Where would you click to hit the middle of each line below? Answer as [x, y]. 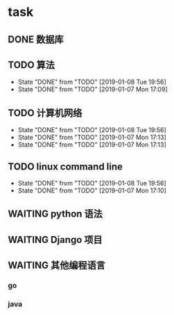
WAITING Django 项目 [55, 240]
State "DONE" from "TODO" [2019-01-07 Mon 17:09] [93, 89]
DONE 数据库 [36, 39]
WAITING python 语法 [55, 214]
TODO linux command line [66, 166]
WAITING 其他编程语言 [57, 265]
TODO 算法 [31, 65]
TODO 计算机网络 [45, 112]
